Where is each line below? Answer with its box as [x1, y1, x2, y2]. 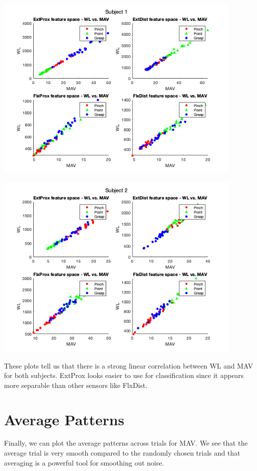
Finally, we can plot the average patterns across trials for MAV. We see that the [4, 438, 248, 448]
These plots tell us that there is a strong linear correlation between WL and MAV [4, 360, 254, 371]
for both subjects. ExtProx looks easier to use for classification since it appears [4, 370, 244, 380]
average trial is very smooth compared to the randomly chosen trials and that [4, 448, 241, 458]
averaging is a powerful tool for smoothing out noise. [4, 457, 164, 468]
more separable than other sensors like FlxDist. [4, 379, 148, 390]
